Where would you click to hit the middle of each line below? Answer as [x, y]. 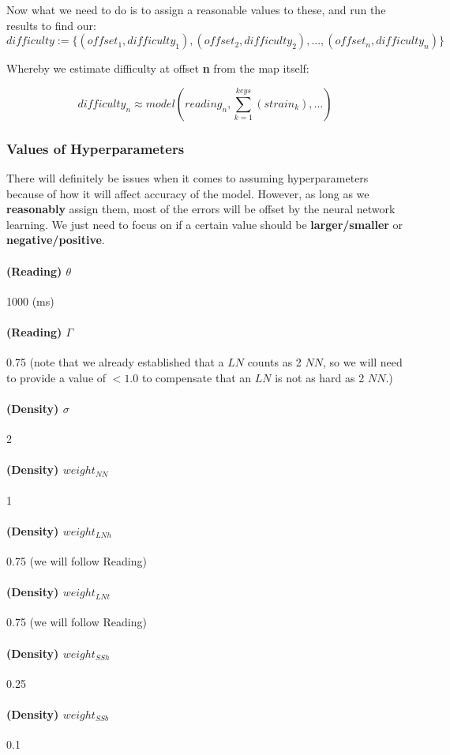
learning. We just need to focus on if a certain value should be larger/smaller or [205, 224]
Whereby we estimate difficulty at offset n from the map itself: [158, 68]
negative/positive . [56, 240]
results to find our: [51, 25]
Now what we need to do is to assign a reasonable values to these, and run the [196, 9]
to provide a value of [56, 377]
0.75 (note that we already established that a [115, 362]
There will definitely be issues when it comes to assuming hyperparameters [187, 178]
